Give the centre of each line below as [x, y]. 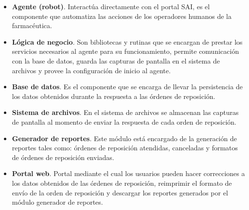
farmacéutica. [32, 25]
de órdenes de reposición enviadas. [63, 157]
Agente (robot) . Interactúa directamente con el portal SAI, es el [111, 6]
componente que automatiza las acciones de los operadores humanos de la [122, 16]
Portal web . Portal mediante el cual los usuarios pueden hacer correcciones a [128, 173]
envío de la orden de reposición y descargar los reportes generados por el [120, 192]
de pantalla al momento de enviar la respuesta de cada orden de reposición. [124, 121]
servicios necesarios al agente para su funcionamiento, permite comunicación [125, 51]
